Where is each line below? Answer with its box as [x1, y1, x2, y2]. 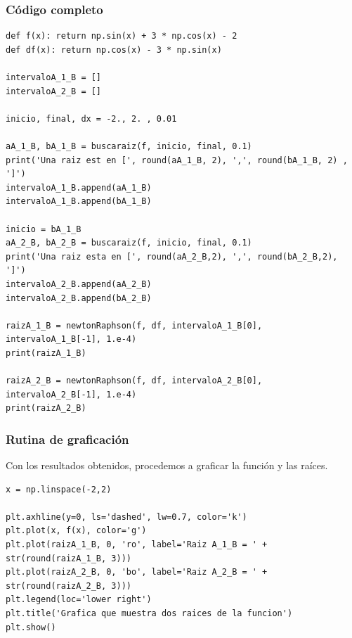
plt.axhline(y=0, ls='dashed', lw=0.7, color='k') [6, 511, 247, 522]
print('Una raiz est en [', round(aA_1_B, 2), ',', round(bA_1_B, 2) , [6, 155, 348, 165]
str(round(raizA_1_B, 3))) [6, 553, 131, 563]
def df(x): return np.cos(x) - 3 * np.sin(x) [6, 44, 222, 55]
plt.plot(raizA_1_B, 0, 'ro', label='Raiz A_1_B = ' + [6, 540, 268, 550]
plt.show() [6, 622, 56, 632]
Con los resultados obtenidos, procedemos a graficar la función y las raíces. [6, 458, 328, 473]
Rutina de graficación [6, 430, 129, 447]
